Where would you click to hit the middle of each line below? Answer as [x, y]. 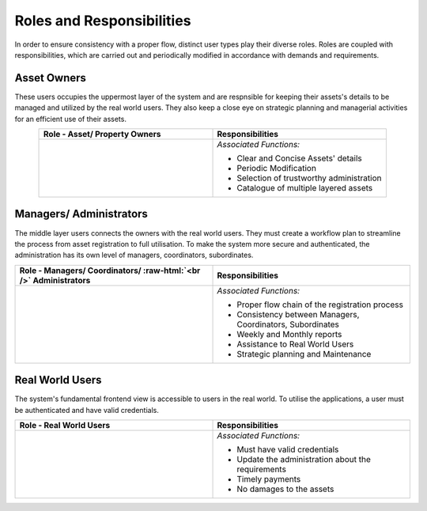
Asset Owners [51, 78]
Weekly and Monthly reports [289, 334]
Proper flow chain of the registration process [320, 305]
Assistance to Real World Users [295, 344]
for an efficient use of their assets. [70, 119]
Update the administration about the [304, 459]
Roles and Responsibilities [103, 21]
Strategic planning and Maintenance [304, 354]
